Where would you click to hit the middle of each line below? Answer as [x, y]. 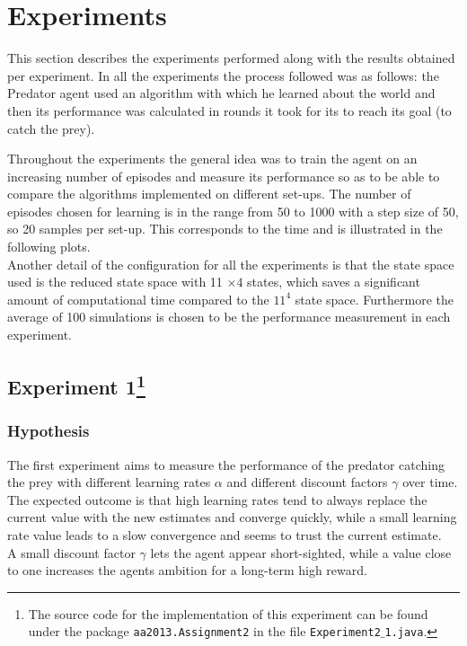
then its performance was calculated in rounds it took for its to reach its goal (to [229, 110]
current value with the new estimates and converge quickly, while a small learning [232, 517]
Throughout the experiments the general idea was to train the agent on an [212, 159]
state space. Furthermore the [374, 299]
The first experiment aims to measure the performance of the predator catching [226, 464]
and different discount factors [307, 482]
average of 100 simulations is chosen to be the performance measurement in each [229, 317]
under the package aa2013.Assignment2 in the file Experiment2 [204, 631]
